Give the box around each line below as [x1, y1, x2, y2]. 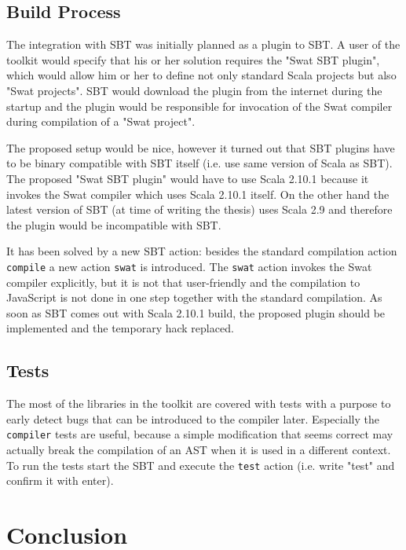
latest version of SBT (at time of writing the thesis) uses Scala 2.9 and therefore [6, 201, 393, 218]
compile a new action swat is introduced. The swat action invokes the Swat [6, 258, 372, 274]
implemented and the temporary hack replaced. [6, 320, 234, 336]
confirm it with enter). [6, 472, 114, 489]
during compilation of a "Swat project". [6, 113, 196, 130]
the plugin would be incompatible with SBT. [6, 216, 221, 233]
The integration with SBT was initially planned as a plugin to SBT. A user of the [6, 36, 401, 53]
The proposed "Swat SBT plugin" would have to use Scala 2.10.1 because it [6, 170, 369, 186]
